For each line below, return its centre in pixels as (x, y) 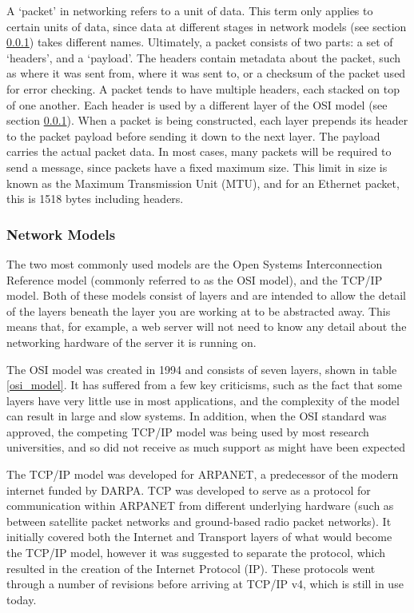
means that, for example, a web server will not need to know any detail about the (207, 326)
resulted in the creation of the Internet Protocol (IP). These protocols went (191, 568)
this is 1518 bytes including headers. (95, 199)
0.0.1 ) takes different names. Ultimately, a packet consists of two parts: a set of (200, 42)
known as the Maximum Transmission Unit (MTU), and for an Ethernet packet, (203, 183)
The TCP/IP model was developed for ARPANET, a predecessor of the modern (203, 474)
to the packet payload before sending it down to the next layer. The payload (193, 135)
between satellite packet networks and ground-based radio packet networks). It (199, 521)
